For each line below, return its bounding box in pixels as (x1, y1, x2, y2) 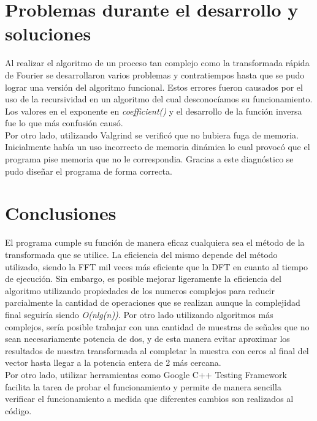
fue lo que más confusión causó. (5, 116, 123, 129)
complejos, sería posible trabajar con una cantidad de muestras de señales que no (5, 320, 310, 333)
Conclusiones (5, 200, 116, 226)
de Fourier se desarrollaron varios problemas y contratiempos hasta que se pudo (5, 68, 305, 81)
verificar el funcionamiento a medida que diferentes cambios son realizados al (5, 392, 294, 405)
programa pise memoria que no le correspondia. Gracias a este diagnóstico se (5, 153, 294, 165)
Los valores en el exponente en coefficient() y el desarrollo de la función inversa (5, 104, 302, 117)
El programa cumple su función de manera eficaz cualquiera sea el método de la (5, 236, 305, 249)
